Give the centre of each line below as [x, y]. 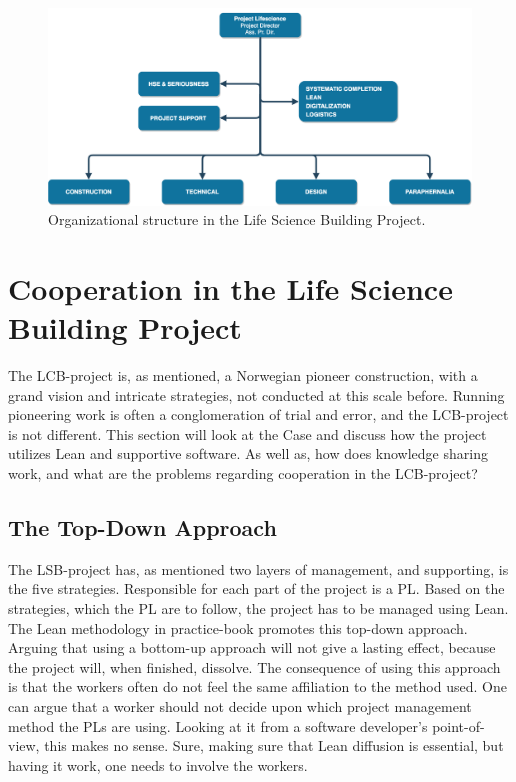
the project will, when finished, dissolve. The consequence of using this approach [254, 666]
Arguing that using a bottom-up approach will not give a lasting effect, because [252, 647]
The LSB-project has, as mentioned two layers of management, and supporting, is [258, 568]
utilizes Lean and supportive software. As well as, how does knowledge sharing [248, 453]
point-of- [458, 725]
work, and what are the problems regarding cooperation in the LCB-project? [243, 472]
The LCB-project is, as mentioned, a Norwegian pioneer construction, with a [243, 375]
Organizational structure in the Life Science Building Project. [237, 219]
